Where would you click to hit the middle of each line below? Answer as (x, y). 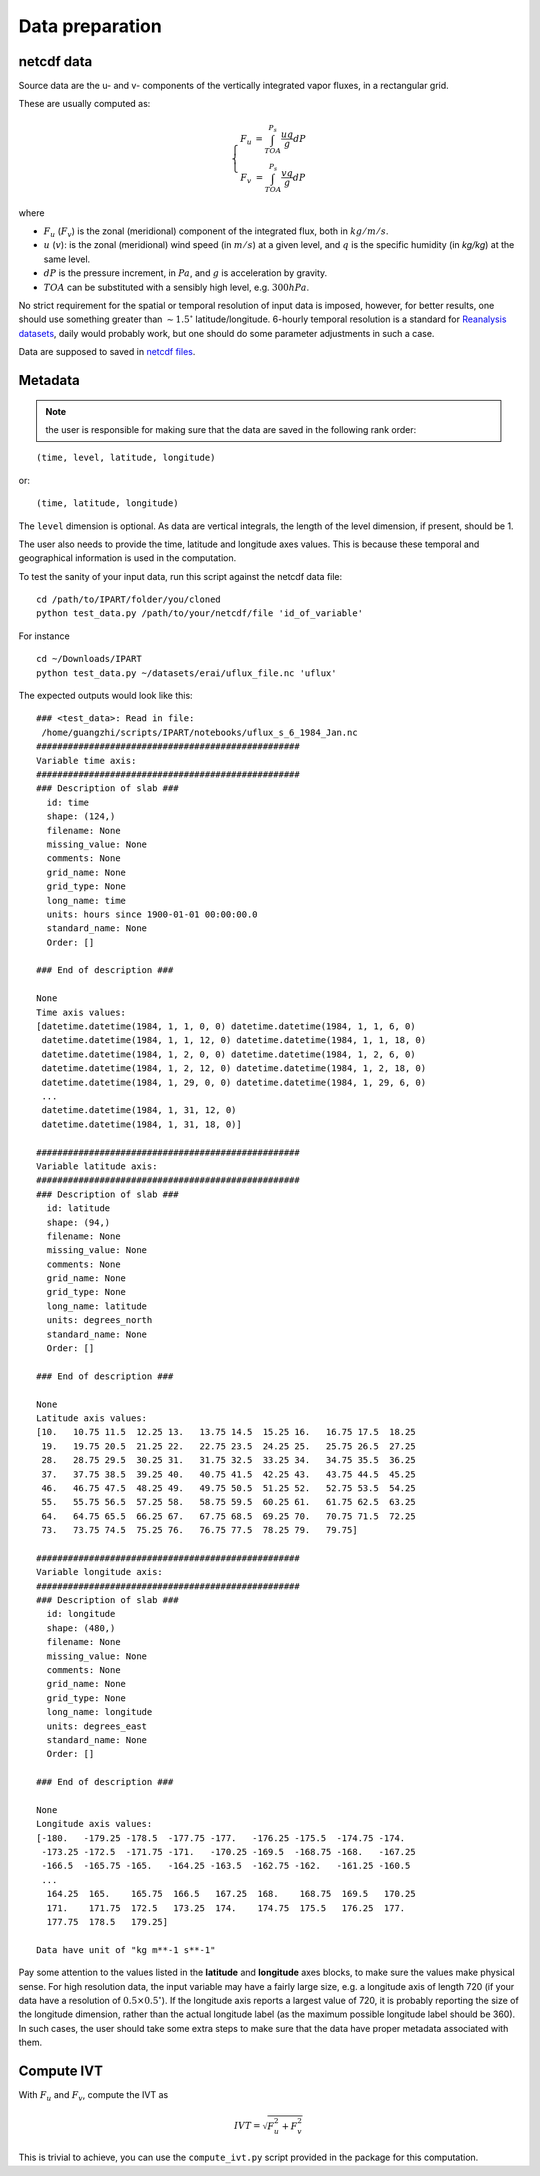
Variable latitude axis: (97, 1166)
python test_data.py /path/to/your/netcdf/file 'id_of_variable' (200, 613)
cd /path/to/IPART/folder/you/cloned (129, 599)
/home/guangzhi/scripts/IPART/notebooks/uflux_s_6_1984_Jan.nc (200, 732)
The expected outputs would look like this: (106, 696)
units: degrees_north (99, 1320)
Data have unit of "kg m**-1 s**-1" (126, 1949)
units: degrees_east (97, 1726)
